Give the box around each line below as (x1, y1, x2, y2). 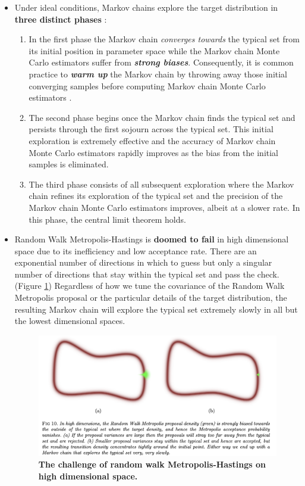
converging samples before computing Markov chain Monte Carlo (29, 79, 266, 92)
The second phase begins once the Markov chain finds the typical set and (29, 111, 295, 123)
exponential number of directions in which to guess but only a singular (14, 256, 272, 269)
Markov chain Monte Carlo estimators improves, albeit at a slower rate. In (29, 201, 300, 213)
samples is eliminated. (29, 158, 109, 170)
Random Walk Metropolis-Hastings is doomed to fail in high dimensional (14, 233, 289, 245)
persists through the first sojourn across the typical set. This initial (29, 123, 273, 135)
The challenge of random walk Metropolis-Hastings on (38, 458, 266, 471)
